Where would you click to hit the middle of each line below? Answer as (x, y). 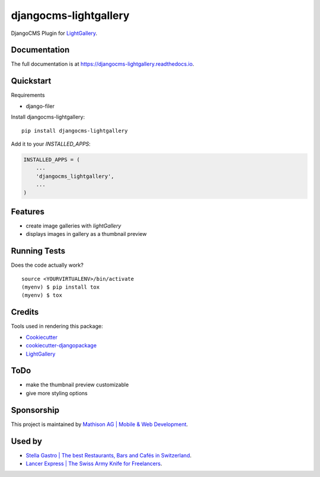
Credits (25, 312)
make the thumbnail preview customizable (77, 385)
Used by (27, 441)
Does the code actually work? (47, 265)
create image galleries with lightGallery (73, 226)
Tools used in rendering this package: (57, 326)
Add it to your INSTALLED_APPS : (51, 144)
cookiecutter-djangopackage (61, 345)
